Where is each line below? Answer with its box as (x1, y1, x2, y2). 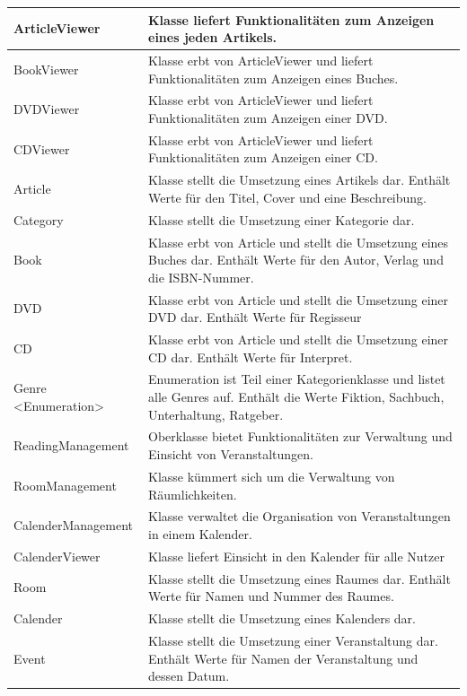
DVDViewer (13, 100, 80, 118)
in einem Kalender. (148, 524, 252, 543)
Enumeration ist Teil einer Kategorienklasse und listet (148, 370, 445, 388)
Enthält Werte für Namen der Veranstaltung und (148, 648, 419, 667)
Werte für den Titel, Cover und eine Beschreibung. (148, 187, 427, 206)
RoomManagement (13, 475, 117, 494)
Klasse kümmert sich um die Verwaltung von (148, 466, 395, 485)
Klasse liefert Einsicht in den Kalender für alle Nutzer (148, 546, 445, 565)
